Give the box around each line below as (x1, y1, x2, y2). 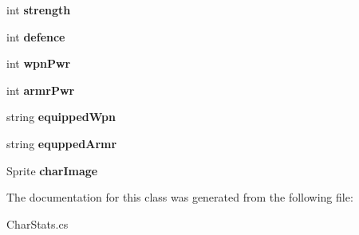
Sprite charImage (6, 162, 98, 178)
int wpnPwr (6, 55, 71, 72)
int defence (6, 28, 65, 45)
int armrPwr (6, 81, 75, 98)
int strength (6, 2, 71, 18)
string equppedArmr (6, 135, 117, 151)
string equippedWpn (6, 108, 116, 125)
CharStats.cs (6, 215, 69, 232)
